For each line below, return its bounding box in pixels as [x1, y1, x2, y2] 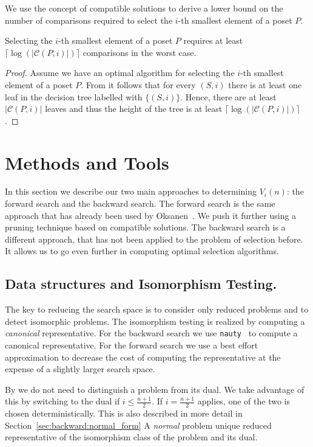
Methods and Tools [5, 150, 169, 175]
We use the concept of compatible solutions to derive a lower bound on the [5, 2, 283, 14]
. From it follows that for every [81, 78, 196, 91]
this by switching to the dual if [5, 395, 120, 407]
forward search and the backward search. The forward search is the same [5, 197, 275, 210]
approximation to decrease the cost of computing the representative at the [5, 350, 281, 363]
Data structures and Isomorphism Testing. [5, 274, 277, 293]
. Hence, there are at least [180, 90, 277, 103]
